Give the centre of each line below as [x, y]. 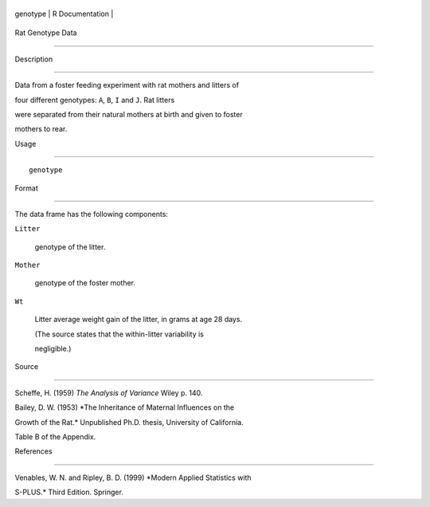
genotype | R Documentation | [64, 14]
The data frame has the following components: [92, 214]
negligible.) [53, 349]
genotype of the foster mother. [85, 283]
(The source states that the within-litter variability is [119, 334]
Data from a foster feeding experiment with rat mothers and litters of [127, 85]
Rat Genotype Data [46, 33]
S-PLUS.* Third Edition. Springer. [69, 492]
